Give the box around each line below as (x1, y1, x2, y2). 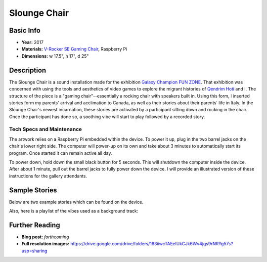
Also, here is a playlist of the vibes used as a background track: (9, 208, 138, 214)
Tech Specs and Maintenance (9, 126, 82, 133)
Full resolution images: (21, 241, 69, 247)
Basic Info (9, 26, 41, 35)
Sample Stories (9, 186, 57, 194)
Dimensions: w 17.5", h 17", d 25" (21, 53, 89, 59)
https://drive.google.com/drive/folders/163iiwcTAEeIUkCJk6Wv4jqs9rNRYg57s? (70, 241, 233, 247)
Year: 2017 (21, 40, 44, 45)
